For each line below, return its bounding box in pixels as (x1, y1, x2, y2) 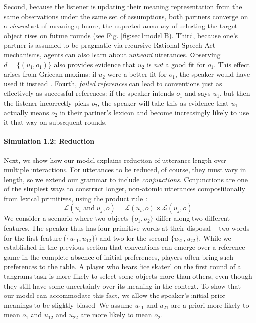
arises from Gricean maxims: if (4, 69, 96, 79)
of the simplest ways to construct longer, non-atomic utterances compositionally (4, 184, 245, 194)
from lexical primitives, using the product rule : (4, 193, 147, 203)
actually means (4, 107, 49, 117)
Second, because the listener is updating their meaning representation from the (4, 1, 242, 11)
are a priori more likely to (171, 299, 249, 310)
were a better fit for (107, 69, 167, 79)
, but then (219, 88, 250, 98)
